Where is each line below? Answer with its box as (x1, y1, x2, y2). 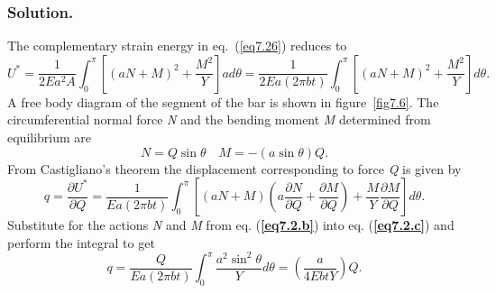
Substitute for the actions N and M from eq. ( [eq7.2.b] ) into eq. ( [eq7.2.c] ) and (7, 215, 455, 234)
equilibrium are (7, 128, 92, 146)
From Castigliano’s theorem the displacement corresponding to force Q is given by (7, 159, 462, 178)
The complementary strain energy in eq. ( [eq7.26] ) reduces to (7, 36, 347, 55)
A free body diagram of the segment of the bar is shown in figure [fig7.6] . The (7, 92, 439, 111)
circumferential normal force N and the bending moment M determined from (7, 110, 431, 129)
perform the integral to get (7, 233, 155, 252)
